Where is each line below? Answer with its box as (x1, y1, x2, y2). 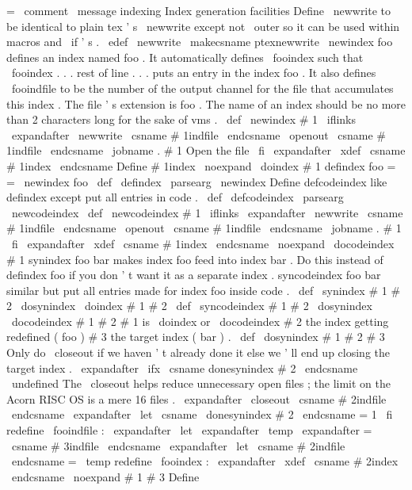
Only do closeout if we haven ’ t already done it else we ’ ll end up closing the (6, 344, 391, 361)
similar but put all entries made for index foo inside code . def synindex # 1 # (6, 281, 401, 298)
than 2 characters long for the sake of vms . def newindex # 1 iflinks (6, 111, 357, 128)
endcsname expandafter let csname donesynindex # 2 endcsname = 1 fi (11, 406, 393, 423)
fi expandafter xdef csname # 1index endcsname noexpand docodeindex (11, 235, 395, 251)
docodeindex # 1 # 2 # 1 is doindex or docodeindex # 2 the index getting (11, 312, 389, 329)
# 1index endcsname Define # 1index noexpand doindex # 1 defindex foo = (6, 157, 396, 174)
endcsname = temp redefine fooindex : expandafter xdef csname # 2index (11, 453, 399, 469)
